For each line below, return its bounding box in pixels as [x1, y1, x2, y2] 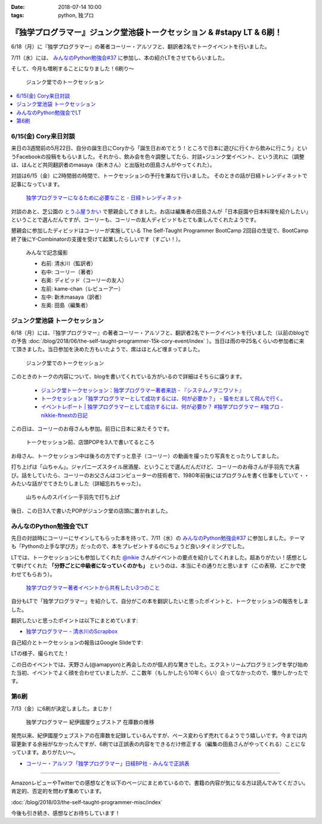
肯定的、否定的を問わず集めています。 [11, 788, 105, 795]
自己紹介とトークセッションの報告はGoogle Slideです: [11, 639, 143, 646]
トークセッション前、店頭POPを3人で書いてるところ [26, 439, 155, 446]
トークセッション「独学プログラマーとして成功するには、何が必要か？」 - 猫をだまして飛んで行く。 [41, 395, 286, 402]
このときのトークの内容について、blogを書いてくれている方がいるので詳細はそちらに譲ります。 [11, 373, 246, 380]
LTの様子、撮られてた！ [11, 650, 70, 657]
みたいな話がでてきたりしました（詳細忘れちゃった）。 [11, 480, 144, 487]
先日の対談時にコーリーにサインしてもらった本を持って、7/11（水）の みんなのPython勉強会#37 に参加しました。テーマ [11, 534, 305, 542]
